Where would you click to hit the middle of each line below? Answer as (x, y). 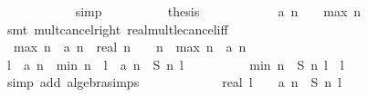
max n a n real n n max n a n (130, 47)
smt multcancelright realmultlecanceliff (117, 29)
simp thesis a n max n (218, 11)
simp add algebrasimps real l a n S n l (174, 82)
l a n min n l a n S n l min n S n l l (175, 64)
